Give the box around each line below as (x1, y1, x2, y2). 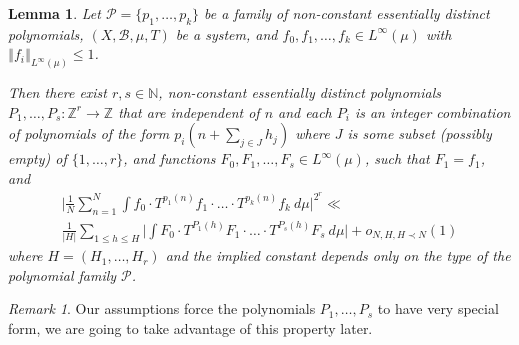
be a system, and (175, 23, 278, 44)
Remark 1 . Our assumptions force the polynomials (8, 298, 316, 319)
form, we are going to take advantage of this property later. (8, 318, 373, 339)
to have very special (377, 298, 499, 319)
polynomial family (8, 264, 117, 285)
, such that (364, 148, 430, 169)
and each (278, 101, 332, 122)
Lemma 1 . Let (8, 3, 101, 23)
